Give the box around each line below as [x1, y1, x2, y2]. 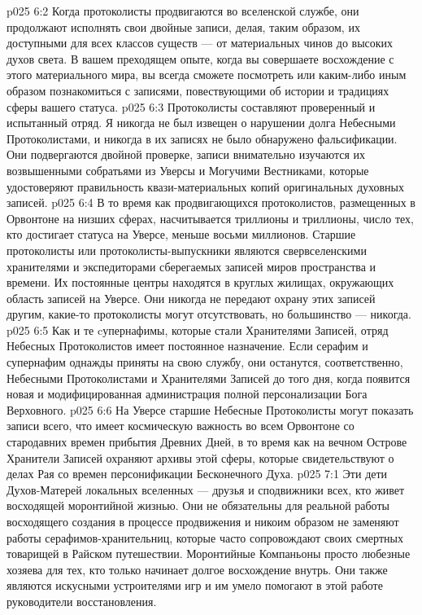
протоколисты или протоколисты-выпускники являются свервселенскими [7, 241, 367, 258]
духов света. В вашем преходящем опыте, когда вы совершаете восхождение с [7, 50, 394, 67]
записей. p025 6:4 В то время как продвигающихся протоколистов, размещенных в [7, 194, 415, 211]
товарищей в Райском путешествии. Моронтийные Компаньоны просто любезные [7, 545, 411, 562]
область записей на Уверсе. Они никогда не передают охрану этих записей [7, 289, 376, 306]
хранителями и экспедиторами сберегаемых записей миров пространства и [7, 257, 376, 275]
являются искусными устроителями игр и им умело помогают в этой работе [7, 577, 383, 594]
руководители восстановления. [7, 592, 157, 609]
